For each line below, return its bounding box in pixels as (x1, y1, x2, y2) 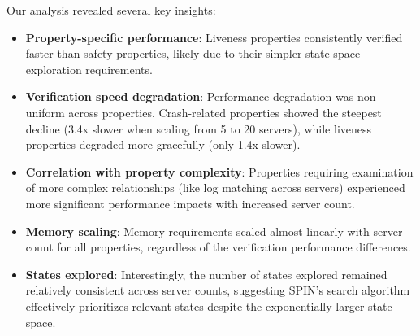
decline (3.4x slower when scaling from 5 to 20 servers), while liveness (25, 120, 372, 137)
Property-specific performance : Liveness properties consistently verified (25, 28, 403, 46)
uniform (25, 103, 65, 120)
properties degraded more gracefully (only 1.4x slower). (25, 136, 301, 153)
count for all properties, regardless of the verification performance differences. (25, 238, 411, 255)
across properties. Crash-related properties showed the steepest (68, 103, 382, 120)
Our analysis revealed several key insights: (6, 2, 216, 18)
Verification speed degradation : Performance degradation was (25, 88, 354, 105)
